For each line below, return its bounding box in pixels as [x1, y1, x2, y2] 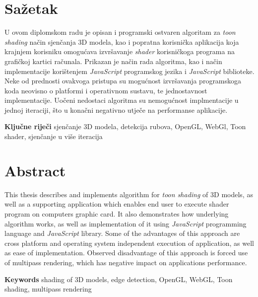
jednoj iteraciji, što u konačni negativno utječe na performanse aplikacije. [4, 104, 228, 115]
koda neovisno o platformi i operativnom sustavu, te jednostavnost [4, 85, 207, 95]
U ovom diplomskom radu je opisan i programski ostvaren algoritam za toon [4, 27, 236, 37]
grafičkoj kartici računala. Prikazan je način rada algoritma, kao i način [4, 56, 222, 66]
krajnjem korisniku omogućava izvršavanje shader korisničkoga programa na [4, 46, 235, 57]
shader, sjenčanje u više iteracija [4, 131, 103, 142]
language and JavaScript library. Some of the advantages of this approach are [4, 228, 240, 238]
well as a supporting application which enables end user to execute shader [4, 199, 229, 209]
